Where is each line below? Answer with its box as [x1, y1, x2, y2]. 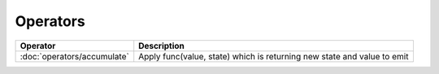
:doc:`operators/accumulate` [20, 50, 129, 62]
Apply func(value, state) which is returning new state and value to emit [138, 50, 409, 62]
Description [138, 40, 185, 51]
